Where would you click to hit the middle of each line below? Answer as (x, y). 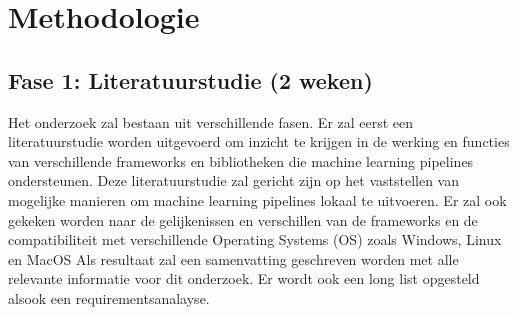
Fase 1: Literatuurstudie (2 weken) (190, 79)
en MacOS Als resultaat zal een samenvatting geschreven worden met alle (233, 258)
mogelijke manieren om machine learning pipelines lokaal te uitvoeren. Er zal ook (257, 199)
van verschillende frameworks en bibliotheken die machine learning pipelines (241, 160)
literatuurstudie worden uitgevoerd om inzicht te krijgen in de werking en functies (259, 141)
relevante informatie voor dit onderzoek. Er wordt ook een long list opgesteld (244, 278)
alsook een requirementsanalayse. (109, 297)
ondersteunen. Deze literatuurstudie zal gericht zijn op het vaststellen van (233, 180)
